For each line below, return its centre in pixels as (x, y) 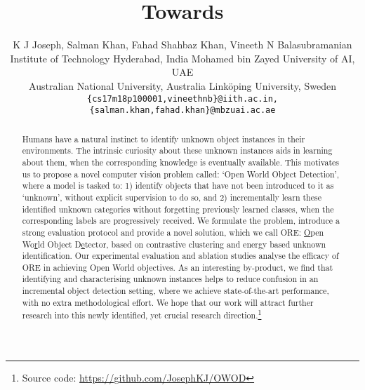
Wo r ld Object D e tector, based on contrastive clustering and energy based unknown (174, 244)
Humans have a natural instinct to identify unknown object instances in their (164, 139)
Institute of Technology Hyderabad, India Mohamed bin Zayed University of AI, (182, 58)
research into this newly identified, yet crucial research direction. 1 (142, 314)
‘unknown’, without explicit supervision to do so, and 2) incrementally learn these (172, 197)
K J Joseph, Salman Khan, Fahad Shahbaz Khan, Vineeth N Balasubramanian (182, 45)
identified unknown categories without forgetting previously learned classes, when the (178, 209)
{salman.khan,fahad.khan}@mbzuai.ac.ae (182, 110)
